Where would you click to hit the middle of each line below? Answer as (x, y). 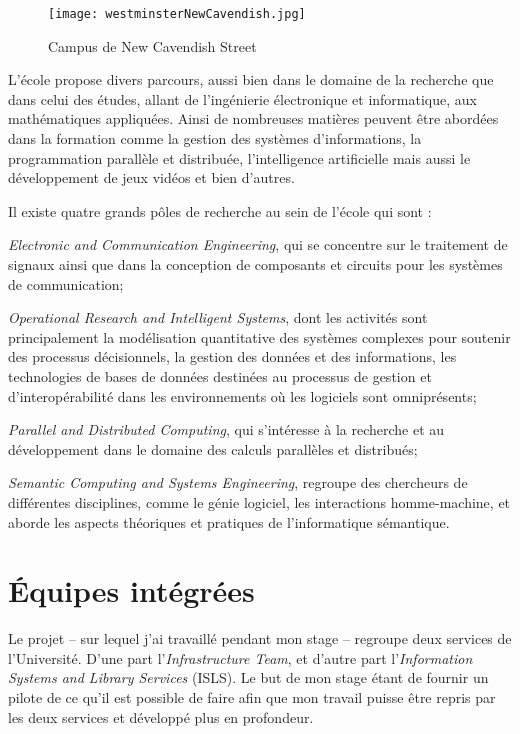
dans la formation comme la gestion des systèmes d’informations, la (215, 138)
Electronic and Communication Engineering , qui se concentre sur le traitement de (258, 244)
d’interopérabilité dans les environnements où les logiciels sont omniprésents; (242, 395)
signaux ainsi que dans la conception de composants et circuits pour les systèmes (255, 264)
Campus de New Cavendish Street (152, 45)
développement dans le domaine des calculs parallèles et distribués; (213, 448)
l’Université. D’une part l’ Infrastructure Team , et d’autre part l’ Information (240, 657)
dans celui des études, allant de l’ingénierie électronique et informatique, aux (242, 98)
